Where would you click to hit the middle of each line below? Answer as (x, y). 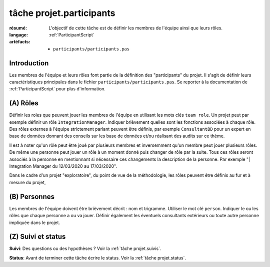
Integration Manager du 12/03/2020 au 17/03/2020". (63, 166)
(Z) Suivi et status (37, 237)
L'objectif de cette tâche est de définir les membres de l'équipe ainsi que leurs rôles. (135, 28)
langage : (19, 34)
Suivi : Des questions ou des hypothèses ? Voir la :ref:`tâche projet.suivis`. (85, 249)
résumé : (18, 28)
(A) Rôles (24, 103)
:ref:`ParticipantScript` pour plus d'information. (57, 89)
